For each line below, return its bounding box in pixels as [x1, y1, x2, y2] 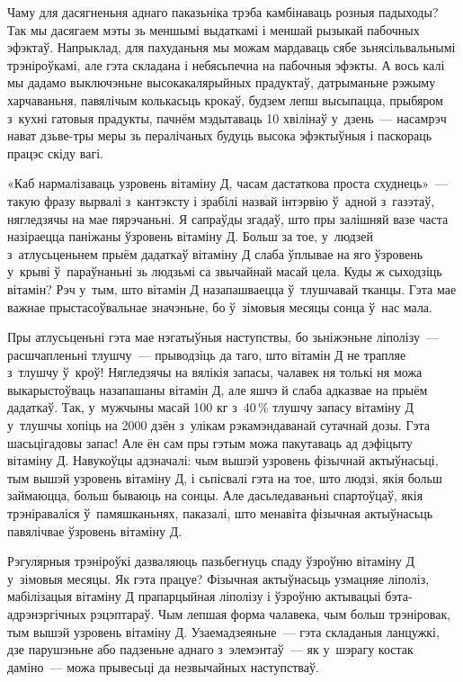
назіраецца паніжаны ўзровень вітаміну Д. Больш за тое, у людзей [7, 227, 373, 246]
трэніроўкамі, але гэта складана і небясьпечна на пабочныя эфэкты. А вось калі [7, 55, 445, 74]
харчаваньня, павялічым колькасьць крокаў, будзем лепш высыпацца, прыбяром [7, 90, 443, 109]
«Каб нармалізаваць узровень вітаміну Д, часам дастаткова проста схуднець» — [7, 174, 449, 193]
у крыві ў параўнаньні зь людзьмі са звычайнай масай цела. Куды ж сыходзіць [7, 262, 442, 281]
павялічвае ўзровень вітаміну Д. [7, 521, 183, 540]
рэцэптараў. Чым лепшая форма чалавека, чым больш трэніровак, [90, 605, 451, 623]
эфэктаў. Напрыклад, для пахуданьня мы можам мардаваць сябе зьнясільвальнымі [7, 38, 456, 57]
